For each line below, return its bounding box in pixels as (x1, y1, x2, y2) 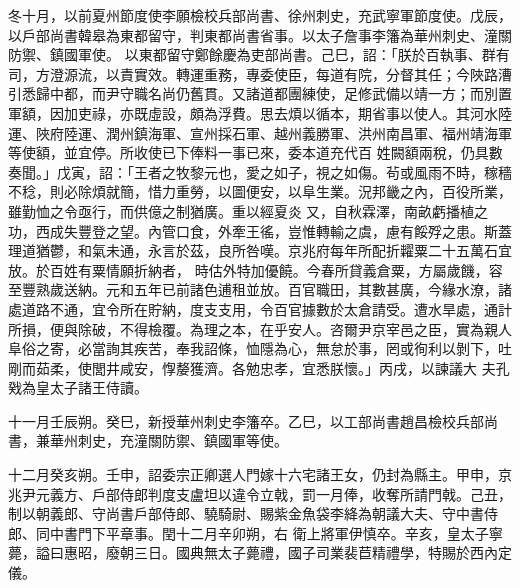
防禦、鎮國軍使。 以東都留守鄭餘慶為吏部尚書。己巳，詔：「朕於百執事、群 (8, 44, 496, 65)
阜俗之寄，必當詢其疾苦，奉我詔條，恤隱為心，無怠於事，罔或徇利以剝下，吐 (8, 338, 512, 359)
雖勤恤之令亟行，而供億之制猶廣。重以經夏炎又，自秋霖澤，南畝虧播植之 (8, 200, 488, 221)
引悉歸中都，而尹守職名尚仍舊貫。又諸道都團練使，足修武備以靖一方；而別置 (8, 83, 512, 104)
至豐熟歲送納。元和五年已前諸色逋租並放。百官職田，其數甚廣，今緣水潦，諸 (8, 279, 512, 300)
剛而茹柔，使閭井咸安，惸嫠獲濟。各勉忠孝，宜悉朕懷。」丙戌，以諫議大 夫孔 (8, 357, 510, 378)
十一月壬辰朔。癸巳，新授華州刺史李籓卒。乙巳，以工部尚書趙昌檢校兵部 (8, 410, 484, 431)
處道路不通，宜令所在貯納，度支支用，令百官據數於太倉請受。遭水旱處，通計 (8, 298, 512, 319)
